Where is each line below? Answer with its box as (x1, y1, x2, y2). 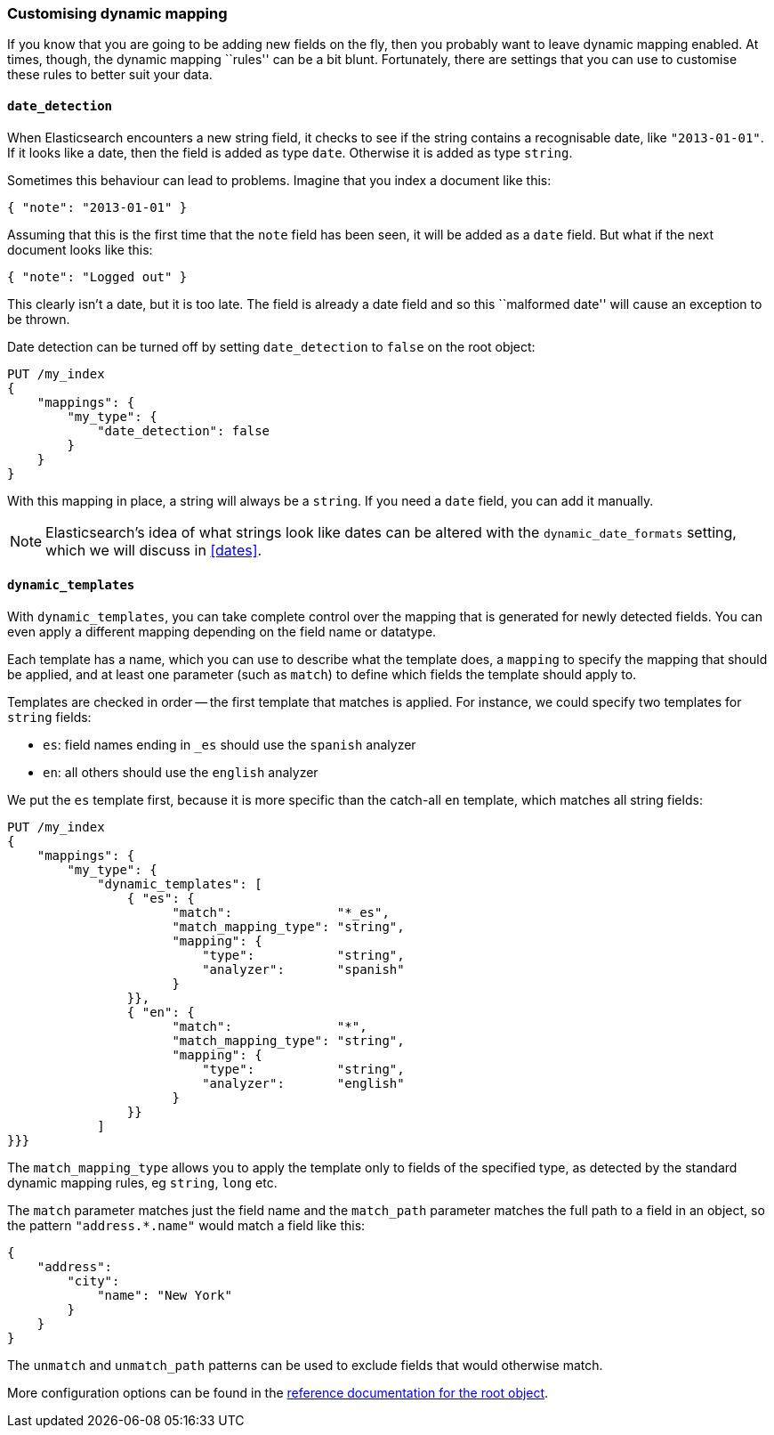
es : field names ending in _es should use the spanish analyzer (43, 736, 416, 752)
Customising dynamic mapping (7, 4, 228, 22)
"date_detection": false (97, 423, 270, 438)
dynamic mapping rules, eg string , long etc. (7, 1174, 278, 1190)
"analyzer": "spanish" (202, 961, 405, 977)
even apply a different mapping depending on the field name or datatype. (7, 623, 437, 639)
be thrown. (7, 311, 70, 327)
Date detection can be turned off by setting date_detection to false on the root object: (7, 338, 536, 354)
